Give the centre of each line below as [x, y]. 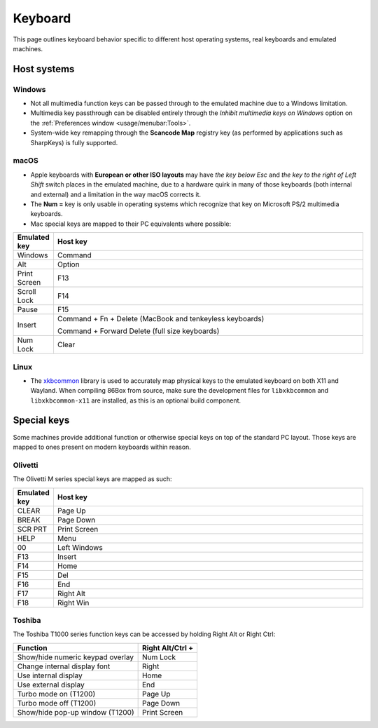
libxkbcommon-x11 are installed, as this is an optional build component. [136, 400]
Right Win [73, 602]
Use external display [51, 685]
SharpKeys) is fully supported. [74, 142]
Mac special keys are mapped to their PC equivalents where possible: [131, 224]
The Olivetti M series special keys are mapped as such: [92, 479]
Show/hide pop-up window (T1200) [76, 712]
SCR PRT [32, 529]
